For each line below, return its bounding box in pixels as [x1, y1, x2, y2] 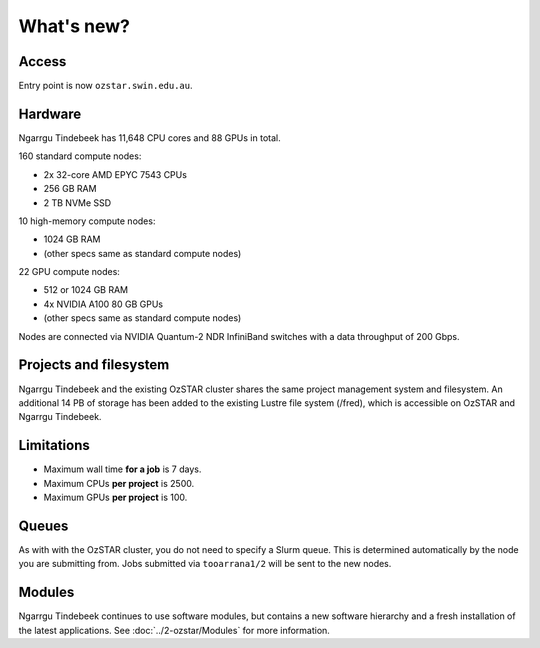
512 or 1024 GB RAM [43, 284, 129, 296]
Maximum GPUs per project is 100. [43, 491, 188, 504]
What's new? [18, 15, 130, 37]
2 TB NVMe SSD [43, 196, 112, 209]
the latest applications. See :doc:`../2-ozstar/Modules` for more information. [18, 624, 330, 636]
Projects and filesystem [18, 356, 170, 374]
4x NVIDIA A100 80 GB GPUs [43, 298, 164, 310]
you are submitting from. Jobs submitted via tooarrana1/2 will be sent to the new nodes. [18, 558, 392, 570]
